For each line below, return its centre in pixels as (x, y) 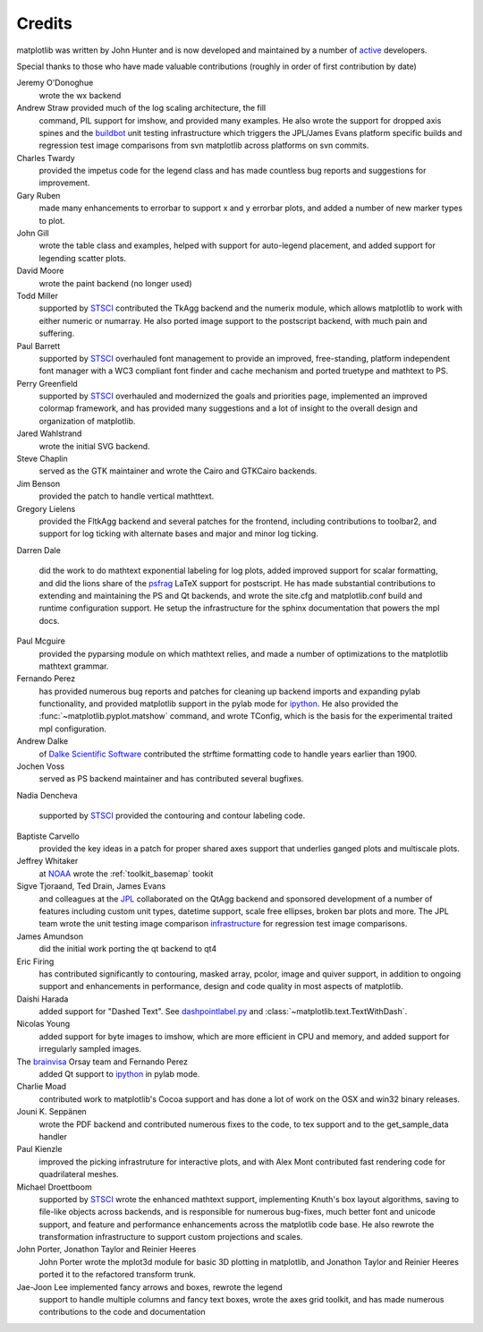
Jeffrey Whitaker (47, 861)
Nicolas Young (43, 1024)
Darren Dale (39, 550)
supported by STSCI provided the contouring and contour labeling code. (172, 815)
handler (53, 1136)
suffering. (57, 333)
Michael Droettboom (55, 1187)
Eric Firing (35, 961)
